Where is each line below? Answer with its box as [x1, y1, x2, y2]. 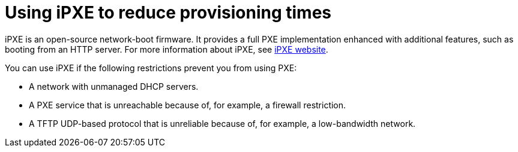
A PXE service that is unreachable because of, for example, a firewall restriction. [29, 99, 346, 110]
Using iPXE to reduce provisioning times [5, 2, 331, 23]
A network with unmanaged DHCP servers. [29, 81, 199, 92]
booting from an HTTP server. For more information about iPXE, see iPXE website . [5, 44, 328, 54]
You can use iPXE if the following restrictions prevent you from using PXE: [5, 62, 297, 73]
